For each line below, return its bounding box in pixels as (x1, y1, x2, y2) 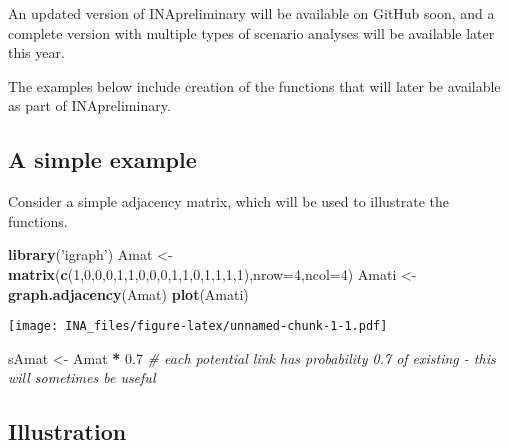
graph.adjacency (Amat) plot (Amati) (8, 283, 249, 304)
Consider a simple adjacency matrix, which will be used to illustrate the (8, 191, 450, 212)
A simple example (8, 144, 197, 175)
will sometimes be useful (8, 367, 156, 388)
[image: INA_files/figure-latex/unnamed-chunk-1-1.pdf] (8, 319, 388, 334)
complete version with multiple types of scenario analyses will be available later (8, 22, 495, 43)
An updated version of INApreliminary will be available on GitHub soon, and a (8, 3, 495, 23)
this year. (8, 42, 65, 63)
